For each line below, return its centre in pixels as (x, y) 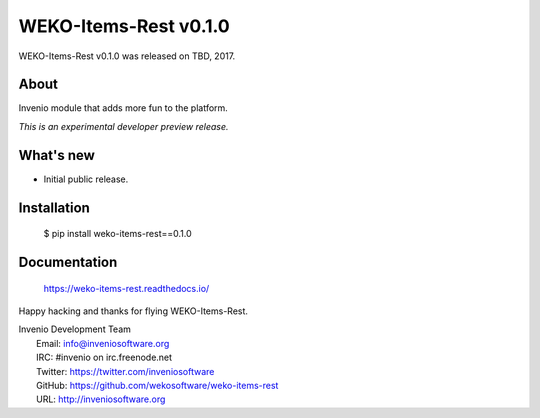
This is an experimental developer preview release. (123, 126)
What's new (56, 155)
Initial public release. (86, 179)
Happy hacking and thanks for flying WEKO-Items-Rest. (133, 311)
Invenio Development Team (75, 329)
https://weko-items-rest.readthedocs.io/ (126, 288)
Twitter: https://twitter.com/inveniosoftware (125, 371)
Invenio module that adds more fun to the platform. (123, 108)
